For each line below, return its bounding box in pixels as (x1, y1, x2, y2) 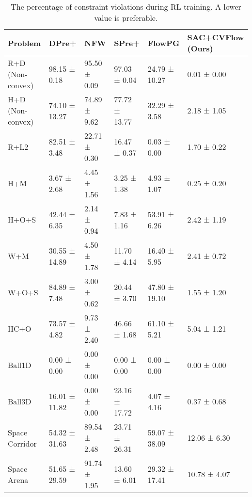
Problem (8, 37, 41, 48)
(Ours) (187, 43, 213, 54)
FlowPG (147, 37, 180, 48)
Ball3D (8, 396, 31, 407)
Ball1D (8, 359, 31, 370)
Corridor (8, 437, 37, 449)
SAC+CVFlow (187, 32, 244, 43)
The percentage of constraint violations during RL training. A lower (11, 1, 241, 12)
